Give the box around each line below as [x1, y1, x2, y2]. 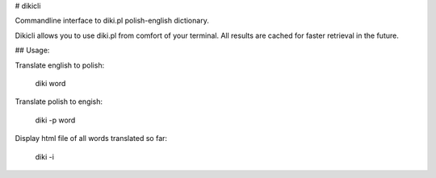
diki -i [35, 151, 54, 161]
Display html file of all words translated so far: [15, 134, 168, 143]
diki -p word [35, 115, 76, 125]
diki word [35, 78, 66, 88]
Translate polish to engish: [15, 97, 103, 106]
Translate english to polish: [15, 60, 105, 70]
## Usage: [15, 45, 50, 56]
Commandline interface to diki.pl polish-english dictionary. [15, 16, 209, 26]
